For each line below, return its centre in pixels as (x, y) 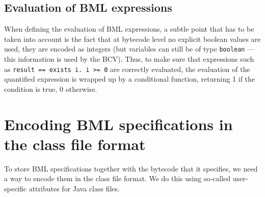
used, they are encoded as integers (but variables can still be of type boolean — (129, 49)
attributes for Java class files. (74, 188)
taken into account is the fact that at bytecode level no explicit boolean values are (132, 39)
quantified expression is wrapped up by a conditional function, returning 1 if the (130, 79)
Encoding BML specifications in (118, 124)
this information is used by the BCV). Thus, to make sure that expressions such (129, 59)
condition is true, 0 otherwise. (51, 89)
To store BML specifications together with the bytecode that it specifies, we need (131, 168)
